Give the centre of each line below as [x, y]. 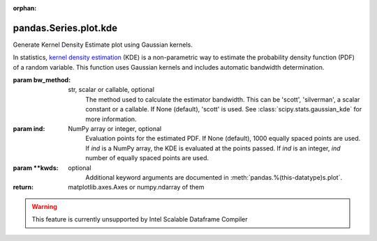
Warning [44, 206]
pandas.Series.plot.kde [65, 28]
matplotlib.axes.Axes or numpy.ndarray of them [136, 187]
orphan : [25, 8]
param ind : [29, 129]
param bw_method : [42, 80]
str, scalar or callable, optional [111, 90]
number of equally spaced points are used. [147, 158]
